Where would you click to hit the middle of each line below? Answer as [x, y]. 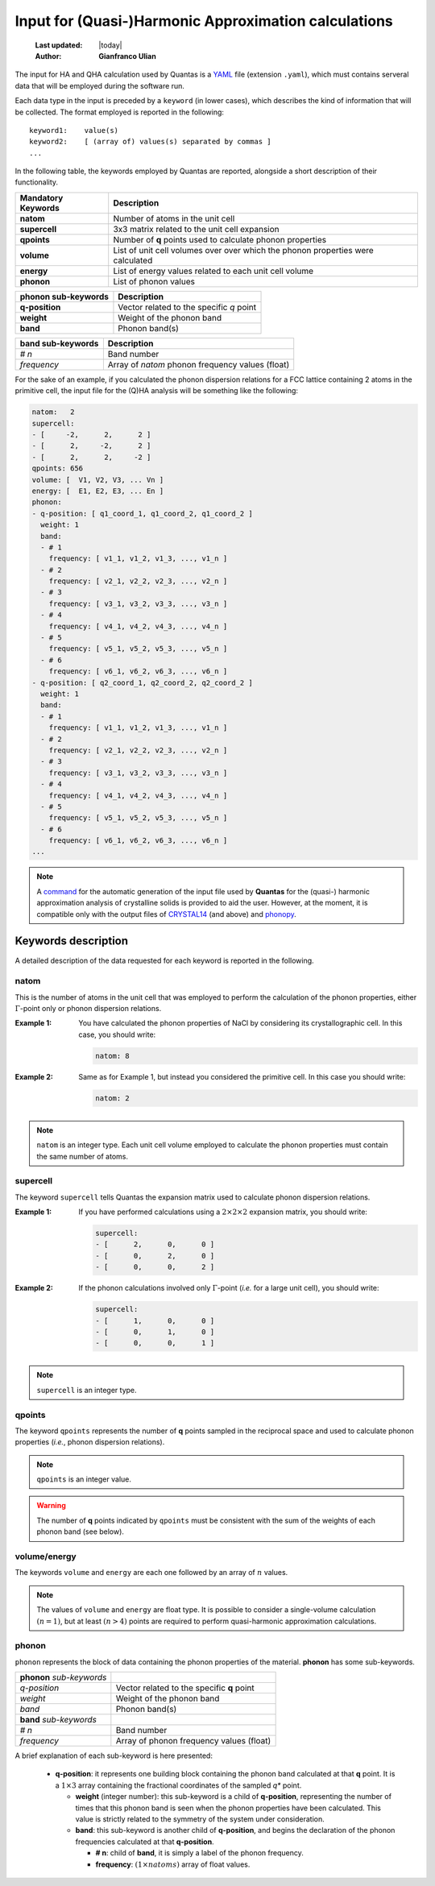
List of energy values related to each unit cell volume [213, 271]
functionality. [37, 182]
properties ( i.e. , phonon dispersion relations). [90, 1442]
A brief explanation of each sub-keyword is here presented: [114, 1755]
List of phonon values [154, 281]
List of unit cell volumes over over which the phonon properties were [243, 250]
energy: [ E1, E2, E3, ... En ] [98, 491]
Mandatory [41, 197]
